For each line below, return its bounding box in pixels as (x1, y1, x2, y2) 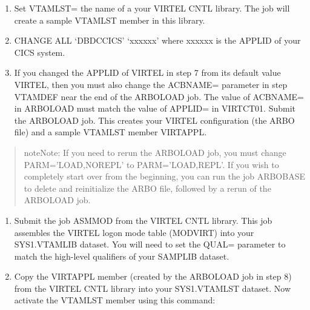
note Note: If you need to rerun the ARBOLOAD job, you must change (24, 146, 286, 158)
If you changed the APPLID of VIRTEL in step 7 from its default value (14, 66, 281, 79)
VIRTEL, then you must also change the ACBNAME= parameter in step (14, 78, 288, 90)
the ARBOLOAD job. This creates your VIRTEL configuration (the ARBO (14, 113, 295, 126)
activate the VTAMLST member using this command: (14, 294, 216, 306)
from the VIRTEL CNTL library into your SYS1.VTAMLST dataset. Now (14, 281, 291, 294)
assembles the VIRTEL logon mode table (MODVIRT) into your (14, 226, 254, 238)
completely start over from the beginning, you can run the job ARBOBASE (24, 170, 305, 183)
